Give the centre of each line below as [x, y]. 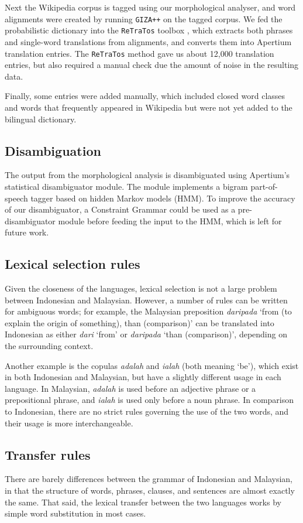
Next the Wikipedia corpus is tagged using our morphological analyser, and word [150, 7]
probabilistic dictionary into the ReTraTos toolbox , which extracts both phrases [149, 30]
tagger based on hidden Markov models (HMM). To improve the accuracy [163, 198]
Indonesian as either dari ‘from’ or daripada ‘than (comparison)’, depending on [146, 334]
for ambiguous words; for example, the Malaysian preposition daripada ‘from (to [148, 311]
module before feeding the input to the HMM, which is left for [170, 221]
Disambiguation [53, 150]
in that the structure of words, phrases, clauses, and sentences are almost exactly [150, 490]
